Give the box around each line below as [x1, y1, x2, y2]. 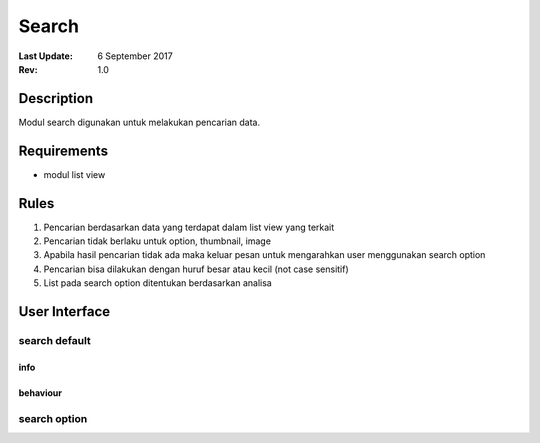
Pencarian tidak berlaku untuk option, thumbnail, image [43, 235, 272, 247]
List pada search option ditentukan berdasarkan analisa [43, 277, 272, 289]
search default [18, 334, 92, 347]
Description [18, 90, 94, 107]
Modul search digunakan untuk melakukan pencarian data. [18, 116, 261, 128]
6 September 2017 [97, 50, 174, 62]
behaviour [18, 386, 62, 399]
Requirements [18, 142, 109, 159]
